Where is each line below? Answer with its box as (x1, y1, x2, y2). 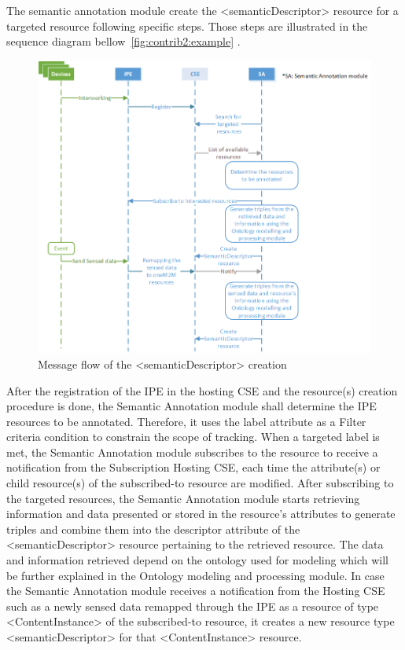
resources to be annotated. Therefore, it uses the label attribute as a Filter (6, 413, 366, 429)
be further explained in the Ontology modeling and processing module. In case (6, 567, 385, 583)
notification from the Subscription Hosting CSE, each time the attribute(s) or (6, 459, 381, 476)
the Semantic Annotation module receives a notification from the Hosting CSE (6, 582, 385, 599)
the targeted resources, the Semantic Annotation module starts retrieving (6, 490, 360, 506)
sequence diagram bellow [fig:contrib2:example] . (6, 33, 241, 50)
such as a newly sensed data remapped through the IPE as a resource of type (6, 597, 379, 614)
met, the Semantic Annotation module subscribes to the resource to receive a (6, 443, 378, 460)
